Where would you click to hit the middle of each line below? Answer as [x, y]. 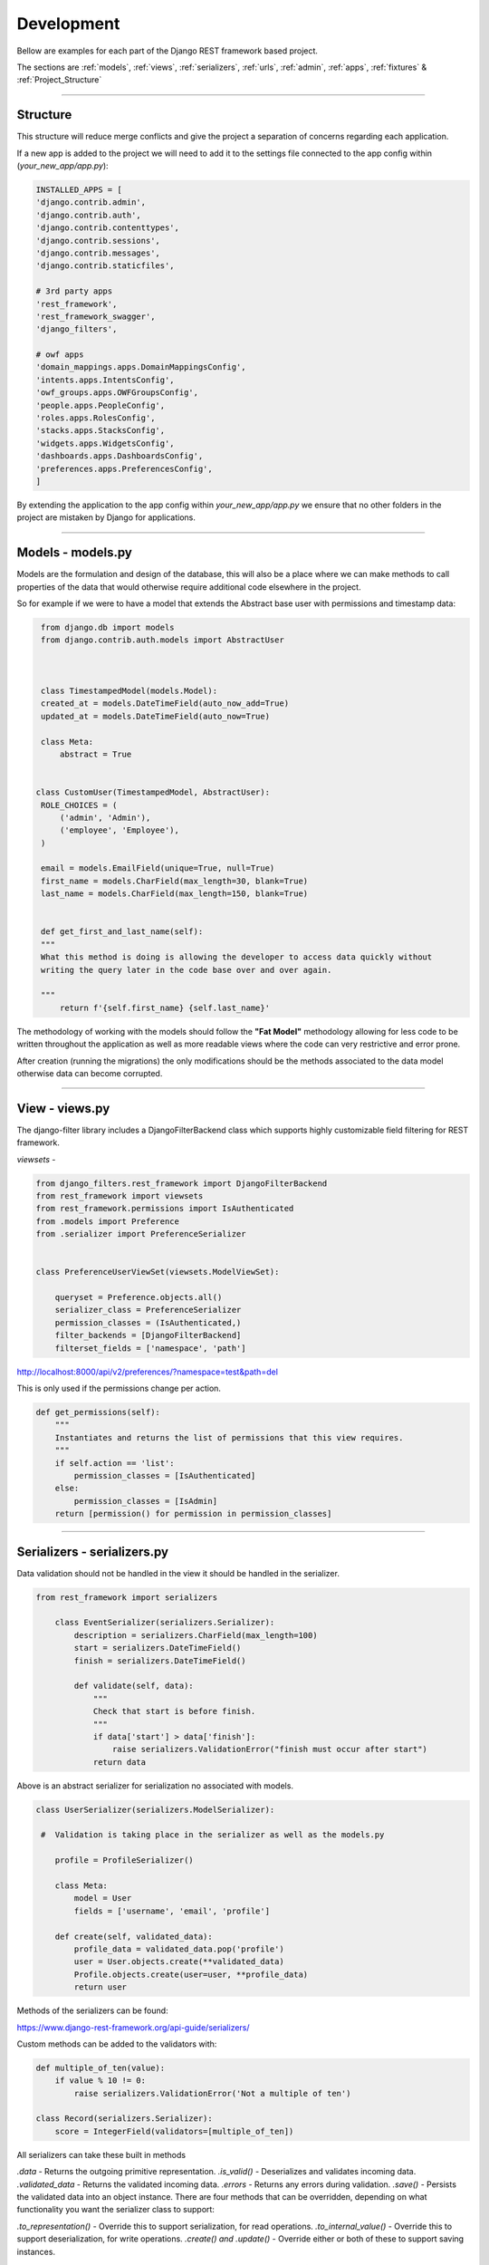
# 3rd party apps [74, 291]
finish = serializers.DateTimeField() [160, 1661]
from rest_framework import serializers [126, 1597]
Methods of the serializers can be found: [92, 2010]
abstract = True [96, 754]
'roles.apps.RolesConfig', [96, 418]
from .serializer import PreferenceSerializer [141, 1234]
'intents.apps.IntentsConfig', [105, 380]
